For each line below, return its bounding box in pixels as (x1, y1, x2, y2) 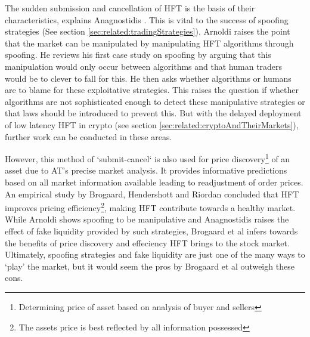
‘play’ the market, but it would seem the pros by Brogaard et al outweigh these (5, 259, 294, 272)
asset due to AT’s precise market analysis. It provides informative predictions (5, 164, 287, 177)
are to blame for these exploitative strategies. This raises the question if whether (5, 84, 299, 96)
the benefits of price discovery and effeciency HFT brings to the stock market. (5, 236, 290, 249)
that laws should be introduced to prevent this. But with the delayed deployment (5, 107, 302, 119)
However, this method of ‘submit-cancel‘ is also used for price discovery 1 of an (5, 151, 290, 165)
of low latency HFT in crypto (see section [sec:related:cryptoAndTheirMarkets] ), (5, 118, 299, 131)
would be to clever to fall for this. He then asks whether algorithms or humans (5, 72, 292, 84)
